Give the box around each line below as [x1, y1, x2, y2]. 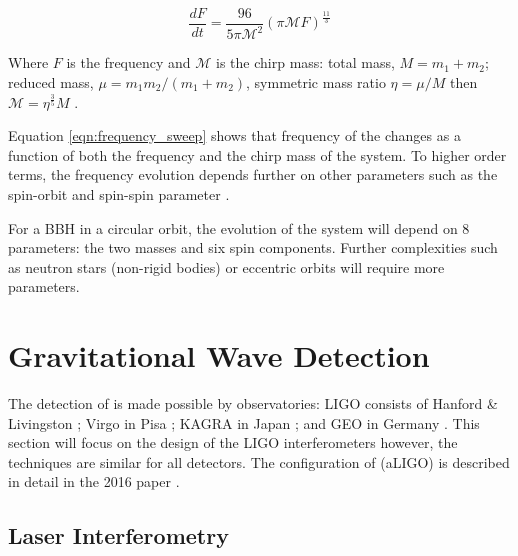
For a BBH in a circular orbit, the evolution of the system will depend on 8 [8, 217, 470, 238]
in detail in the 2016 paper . [8, 471, 180, 492]
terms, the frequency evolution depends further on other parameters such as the [8, 164, 498, 185]
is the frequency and [66, 52, 191, 73]
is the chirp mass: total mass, [216, 52, 395, 73]
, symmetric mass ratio [246, 72, 386, 92]
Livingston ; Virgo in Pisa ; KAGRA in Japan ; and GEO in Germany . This [8, 412, 480, 433]
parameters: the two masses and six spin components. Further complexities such [8, 237, 498, 258]
